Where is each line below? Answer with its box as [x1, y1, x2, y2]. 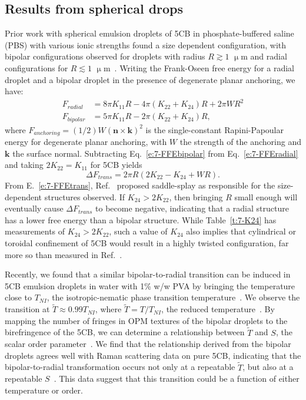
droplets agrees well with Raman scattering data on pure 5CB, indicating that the [5, 349, 301, 361]
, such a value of [109, 225, 168, 237]
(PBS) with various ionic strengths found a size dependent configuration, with [5, 38, 287, 51]
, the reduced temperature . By [161, 303, 275, 315]
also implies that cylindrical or [186, 225, 296, 237]
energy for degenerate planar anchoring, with [5, 135, 167, 148]
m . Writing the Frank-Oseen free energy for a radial [103, 61, 295, 74]
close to [5, 291, 32, 303]
